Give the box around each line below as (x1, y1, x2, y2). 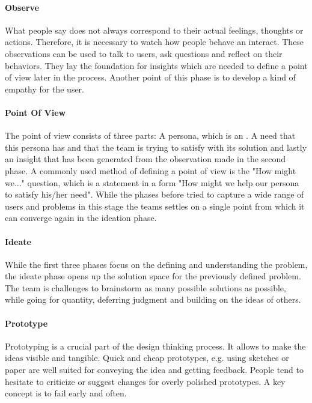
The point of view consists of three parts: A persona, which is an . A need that (5, 129, 296, 142)
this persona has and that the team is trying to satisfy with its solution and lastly (5, 141, 307, 153)
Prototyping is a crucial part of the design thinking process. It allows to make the (5, 339, 306, 352)
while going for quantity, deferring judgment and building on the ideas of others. (5, 293, 301, 306)
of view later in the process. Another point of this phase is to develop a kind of (5, 71, 296, 83)
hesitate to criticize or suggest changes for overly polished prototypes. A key (5, 375, 286, 387)
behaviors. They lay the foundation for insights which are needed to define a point (5, 59, 308, 71)
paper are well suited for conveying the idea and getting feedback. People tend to (5, 363, 304, 376)
